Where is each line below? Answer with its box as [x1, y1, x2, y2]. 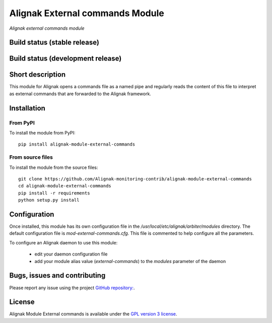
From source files [9, 154, 53, 161]
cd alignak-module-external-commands [18, 183, 112, 189]
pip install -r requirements [18, 190, 90, 196]
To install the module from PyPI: [9, 130, 76, 136]
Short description [9, 71, 66, 79]
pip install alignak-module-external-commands [18, 142, 135, 147]
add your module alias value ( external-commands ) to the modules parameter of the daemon [34, 258, 226, 264]
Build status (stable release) [9, 38, 99, 47]
